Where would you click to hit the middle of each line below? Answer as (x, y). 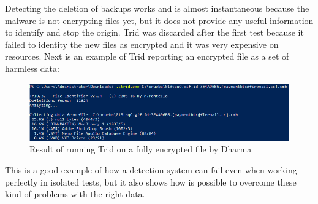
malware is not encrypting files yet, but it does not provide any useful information (159, 20)
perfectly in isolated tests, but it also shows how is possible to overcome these (151, 182)
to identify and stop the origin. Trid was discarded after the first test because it (154, 32)
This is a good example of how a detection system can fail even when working (151, 170)
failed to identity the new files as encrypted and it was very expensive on (142, 44)
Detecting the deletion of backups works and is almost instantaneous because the (157, 8)
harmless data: (32, 68)
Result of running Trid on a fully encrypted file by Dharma (141, 149)
